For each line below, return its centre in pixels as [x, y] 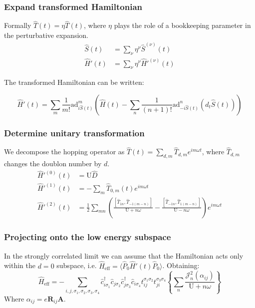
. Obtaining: [181, 265]
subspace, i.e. [77, 265]
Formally [18, 25]
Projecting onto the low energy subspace [88, 237]
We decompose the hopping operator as [64, 152]
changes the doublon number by [53, 163]
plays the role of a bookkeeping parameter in [182, 25]
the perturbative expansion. [46, 35]
